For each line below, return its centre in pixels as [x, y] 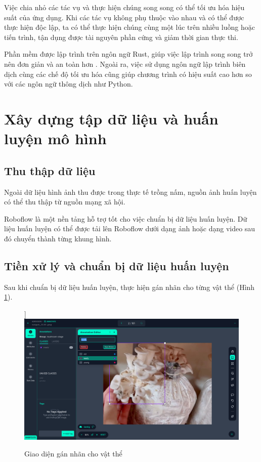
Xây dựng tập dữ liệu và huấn [111, 118]
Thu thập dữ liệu [50, 170]
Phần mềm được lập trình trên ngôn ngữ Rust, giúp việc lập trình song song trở [128, 54]
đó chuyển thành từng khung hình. [58, 238]
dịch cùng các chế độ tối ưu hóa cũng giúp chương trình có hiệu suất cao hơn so [128, 74]
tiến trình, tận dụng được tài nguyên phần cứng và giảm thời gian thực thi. [121, 37]
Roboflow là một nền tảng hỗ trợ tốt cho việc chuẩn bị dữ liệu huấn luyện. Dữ [126, 218]
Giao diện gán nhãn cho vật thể [73, 454]
